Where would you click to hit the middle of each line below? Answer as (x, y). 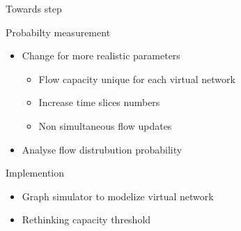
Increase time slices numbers (99, 102)
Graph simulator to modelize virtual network (118, 196)
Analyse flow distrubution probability (102, 149)
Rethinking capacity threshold (86, 219)
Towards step (34, 8)
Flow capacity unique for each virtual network (137, 79)
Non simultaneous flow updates (105, 125)
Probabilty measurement (58, 32)
